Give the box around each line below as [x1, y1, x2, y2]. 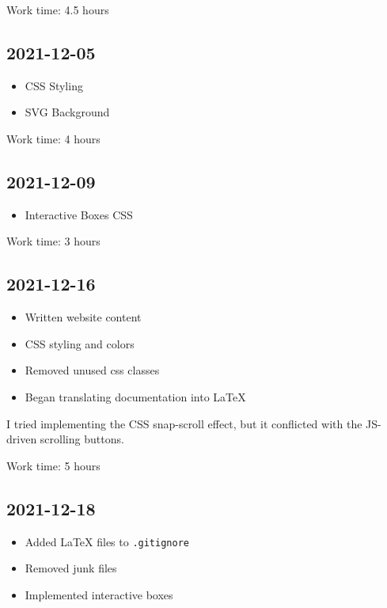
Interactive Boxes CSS [25, 206, 133, 222]
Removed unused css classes [25, 362, 160, 378]
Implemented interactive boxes [25, 586, 173, 602]
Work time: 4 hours [6, 130, 101, 146]
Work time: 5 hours [6, 457, 101, 473]
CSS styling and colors [25, 335, 135, 351]
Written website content [25, 309, 142, 325]
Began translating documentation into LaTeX [25, 388, 246, 405]
